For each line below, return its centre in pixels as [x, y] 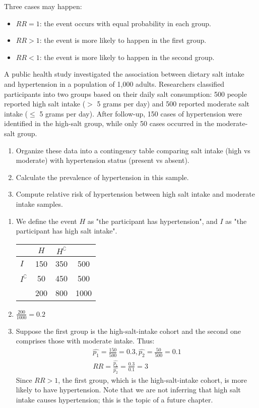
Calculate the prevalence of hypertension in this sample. [102, 177]
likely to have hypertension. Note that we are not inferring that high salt [128, 390]
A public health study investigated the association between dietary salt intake [124, 74]
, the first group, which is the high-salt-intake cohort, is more [152, 380]
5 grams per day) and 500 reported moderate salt [173, 104]
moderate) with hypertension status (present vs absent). [103, 160]
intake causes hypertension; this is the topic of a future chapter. [114, 399]
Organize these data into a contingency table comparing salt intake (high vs [133, 150]
